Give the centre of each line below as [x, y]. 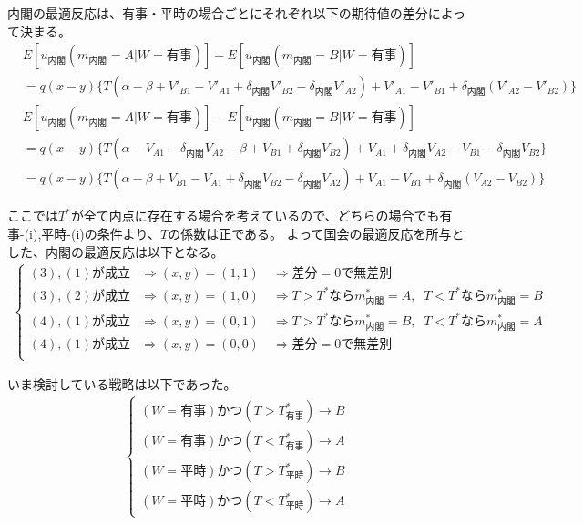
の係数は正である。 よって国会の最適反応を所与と [316, 233]
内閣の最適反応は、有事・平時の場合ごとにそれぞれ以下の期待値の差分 [218, 13]
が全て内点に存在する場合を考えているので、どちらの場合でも [255, 216]
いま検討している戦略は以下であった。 [122, 384]
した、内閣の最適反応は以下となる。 [116, 251]
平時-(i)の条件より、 [101, 233]
